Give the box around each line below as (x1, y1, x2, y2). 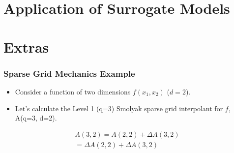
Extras (3, 36, 49, 57)
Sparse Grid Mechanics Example (3, 67, 135, 79)
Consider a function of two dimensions (15, 86, 131, 96)
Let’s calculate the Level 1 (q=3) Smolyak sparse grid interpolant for (15, 103, 223, 113)
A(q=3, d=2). (15, 113, 57, 123)
